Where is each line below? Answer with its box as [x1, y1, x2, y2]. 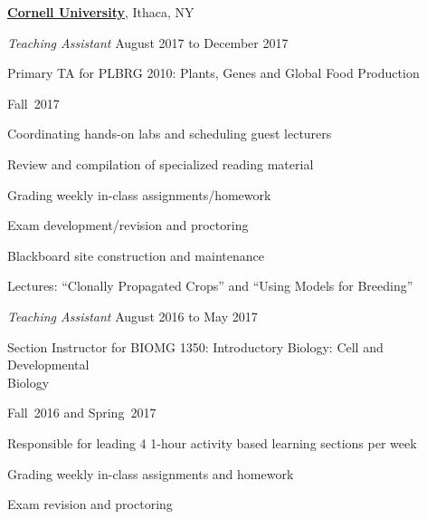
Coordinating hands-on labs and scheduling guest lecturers [7, 124, 332, 143]
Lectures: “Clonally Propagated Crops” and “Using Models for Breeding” [7, 276, 413, 295]
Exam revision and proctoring [7, 495, 173, 514]
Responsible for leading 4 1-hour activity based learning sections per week [7, 433, 417, 452]
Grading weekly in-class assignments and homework [7, 464, 294, 483]
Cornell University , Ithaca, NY [7, 3, 195, 21]
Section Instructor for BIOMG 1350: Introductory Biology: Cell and [7, 337, 384, 356]
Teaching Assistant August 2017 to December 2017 [7, 33, 289, 52]
